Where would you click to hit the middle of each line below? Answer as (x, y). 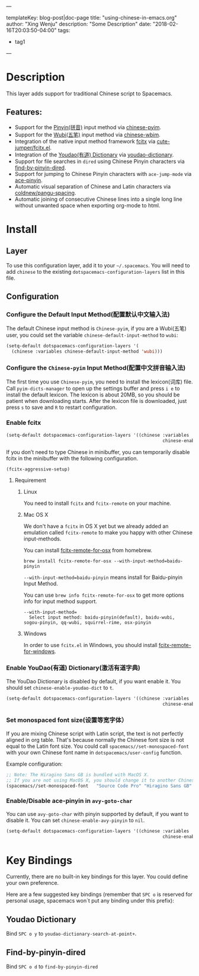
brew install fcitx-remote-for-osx (67, 561)
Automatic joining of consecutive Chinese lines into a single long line (98, 199)
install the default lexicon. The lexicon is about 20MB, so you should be (93, 395)
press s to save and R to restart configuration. (62, 407)
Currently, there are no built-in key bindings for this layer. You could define (97, 876)
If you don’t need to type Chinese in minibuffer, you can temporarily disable (98, 452)
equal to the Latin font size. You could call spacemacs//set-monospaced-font (98, 746)
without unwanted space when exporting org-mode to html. (87, 205)
